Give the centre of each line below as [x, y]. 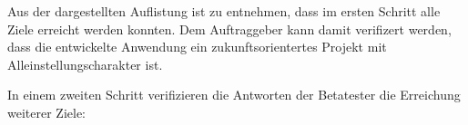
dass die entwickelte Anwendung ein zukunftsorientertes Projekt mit [197, 47]
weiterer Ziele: [47, 112]
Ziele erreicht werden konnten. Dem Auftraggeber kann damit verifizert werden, [229, 29]
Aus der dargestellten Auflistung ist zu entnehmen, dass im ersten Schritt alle [224, 11]
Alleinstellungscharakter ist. [85, 64]
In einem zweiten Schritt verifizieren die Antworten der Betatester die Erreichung [234, 95]
